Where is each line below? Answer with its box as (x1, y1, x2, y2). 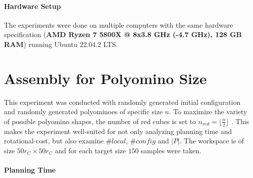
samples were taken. (141, 145, 202, 155)
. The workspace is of (179, 135, 244, 146)
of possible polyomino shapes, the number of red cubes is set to (4, 116, 196, 126)
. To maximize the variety (169, 106, 247, 117)
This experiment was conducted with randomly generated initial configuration (4, 96, 241, 107)
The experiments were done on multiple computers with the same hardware (4, 19, 233, 30)
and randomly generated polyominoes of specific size (4, 106, 163, 117)
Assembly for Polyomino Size (4, 68, 207, 88)
